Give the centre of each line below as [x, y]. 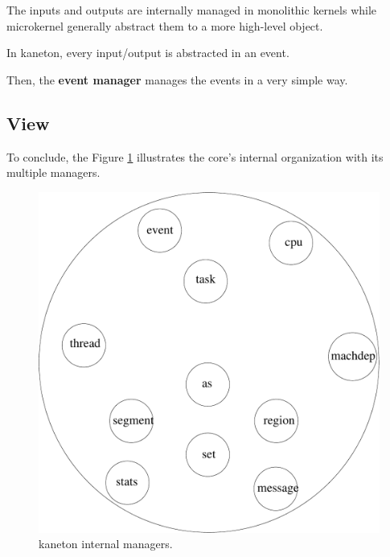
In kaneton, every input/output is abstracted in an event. [148, 53]
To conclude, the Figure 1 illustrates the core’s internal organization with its [195, 156]
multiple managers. [53, 172]
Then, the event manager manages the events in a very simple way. [177, 79]
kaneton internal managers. [106, 544]
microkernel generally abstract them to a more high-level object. [165, 25]
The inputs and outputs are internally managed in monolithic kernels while [192, 10]
